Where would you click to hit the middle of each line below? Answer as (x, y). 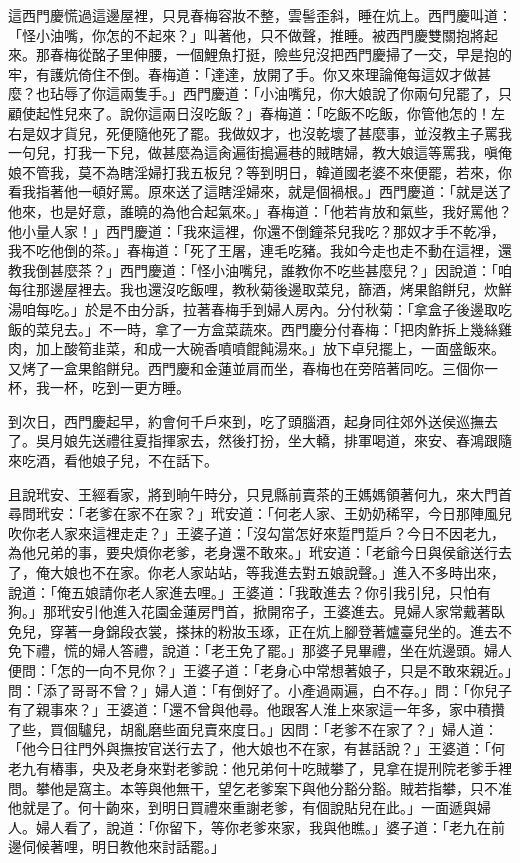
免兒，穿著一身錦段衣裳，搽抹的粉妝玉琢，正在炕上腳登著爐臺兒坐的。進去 (253, 630)
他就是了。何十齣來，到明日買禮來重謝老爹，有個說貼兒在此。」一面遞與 (242, 807)
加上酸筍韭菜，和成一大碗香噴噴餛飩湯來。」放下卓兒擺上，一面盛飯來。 (270, 348)
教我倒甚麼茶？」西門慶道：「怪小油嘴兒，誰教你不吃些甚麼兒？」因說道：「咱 (260, 269)
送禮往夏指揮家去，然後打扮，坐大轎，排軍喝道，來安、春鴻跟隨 (301, 440)
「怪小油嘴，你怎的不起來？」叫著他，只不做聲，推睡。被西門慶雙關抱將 (246, 34)
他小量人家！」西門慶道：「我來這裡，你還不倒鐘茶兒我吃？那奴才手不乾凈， (256, 230)
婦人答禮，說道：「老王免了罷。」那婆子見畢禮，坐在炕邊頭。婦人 (301, 650)
